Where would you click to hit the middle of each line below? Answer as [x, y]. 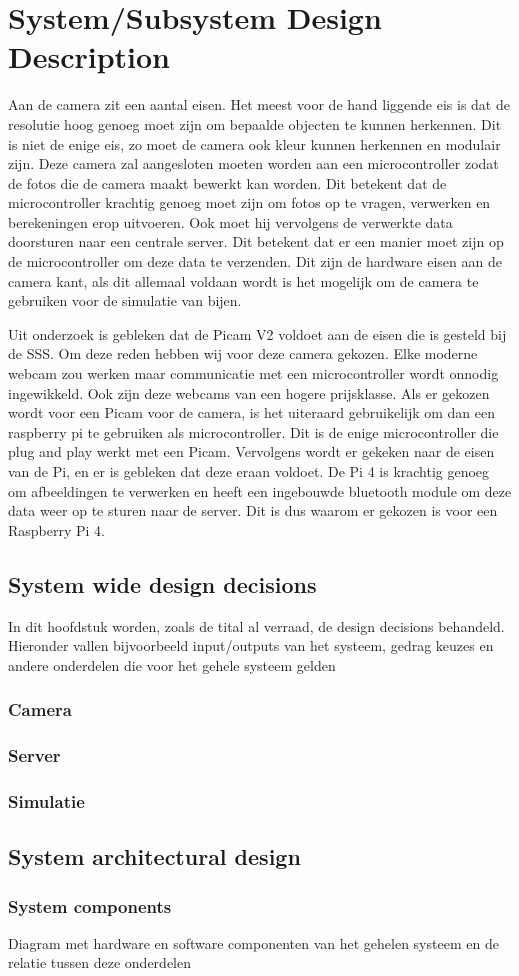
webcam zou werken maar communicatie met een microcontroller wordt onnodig [253, 373]
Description [89, 56]
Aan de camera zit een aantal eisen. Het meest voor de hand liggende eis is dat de [259, 104]
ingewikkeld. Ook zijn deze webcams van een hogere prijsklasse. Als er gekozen [249, 392]
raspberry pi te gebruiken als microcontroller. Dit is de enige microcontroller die [253, 431]
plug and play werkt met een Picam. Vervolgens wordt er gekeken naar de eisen [251, 451]
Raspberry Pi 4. [57, 529]
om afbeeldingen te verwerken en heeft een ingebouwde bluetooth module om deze [260, 490]
